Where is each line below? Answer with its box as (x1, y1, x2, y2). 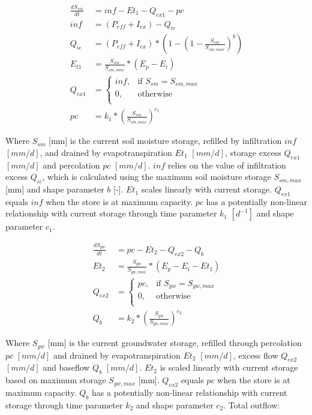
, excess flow (233, 348, 278, 361)
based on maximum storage (5, 374, 106, 386)
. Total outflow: (223, 398, 280, 411)
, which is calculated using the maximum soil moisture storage (42, 170, 271, 183)
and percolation (43, 158, 100, 171)
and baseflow (43, 361, 90, 374)
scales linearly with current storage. (141, 183, 272, 196)
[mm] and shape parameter (5, 183, 104, 196)
